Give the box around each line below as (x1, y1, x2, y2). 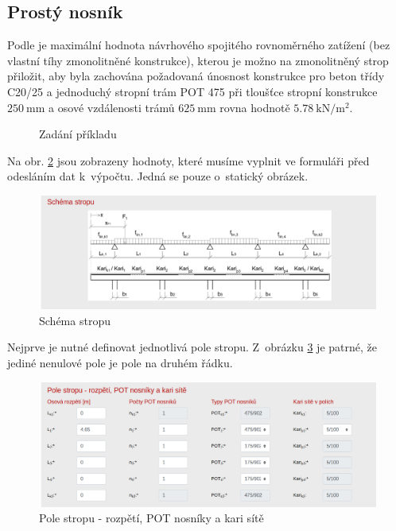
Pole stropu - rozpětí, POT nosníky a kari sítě (39, 510, 264, 526)
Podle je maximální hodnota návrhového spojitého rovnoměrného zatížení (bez (7, 37, 390, 53)
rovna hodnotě (219, 99, 290, 115)
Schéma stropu (39, 312, 111, 328)
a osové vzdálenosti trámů (49, 99, 175, 115)
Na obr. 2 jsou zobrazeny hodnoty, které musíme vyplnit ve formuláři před (7, 152, 370, 169)
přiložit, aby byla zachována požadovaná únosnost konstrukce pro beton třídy (7, 68, 385, 84)
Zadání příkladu (39, 126, 117, 142)
